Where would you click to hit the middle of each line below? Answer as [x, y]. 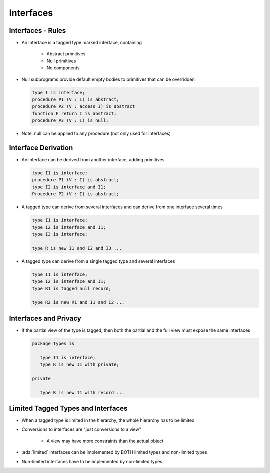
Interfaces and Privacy [45, 318]
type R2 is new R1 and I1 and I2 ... [78, 303]
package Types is [53, 343]
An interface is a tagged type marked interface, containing [82, 43]
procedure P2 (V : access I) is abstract [84, 107]
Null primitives [61, 61]
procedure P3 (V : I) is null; [71, 121]
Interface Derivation [41, 148]
